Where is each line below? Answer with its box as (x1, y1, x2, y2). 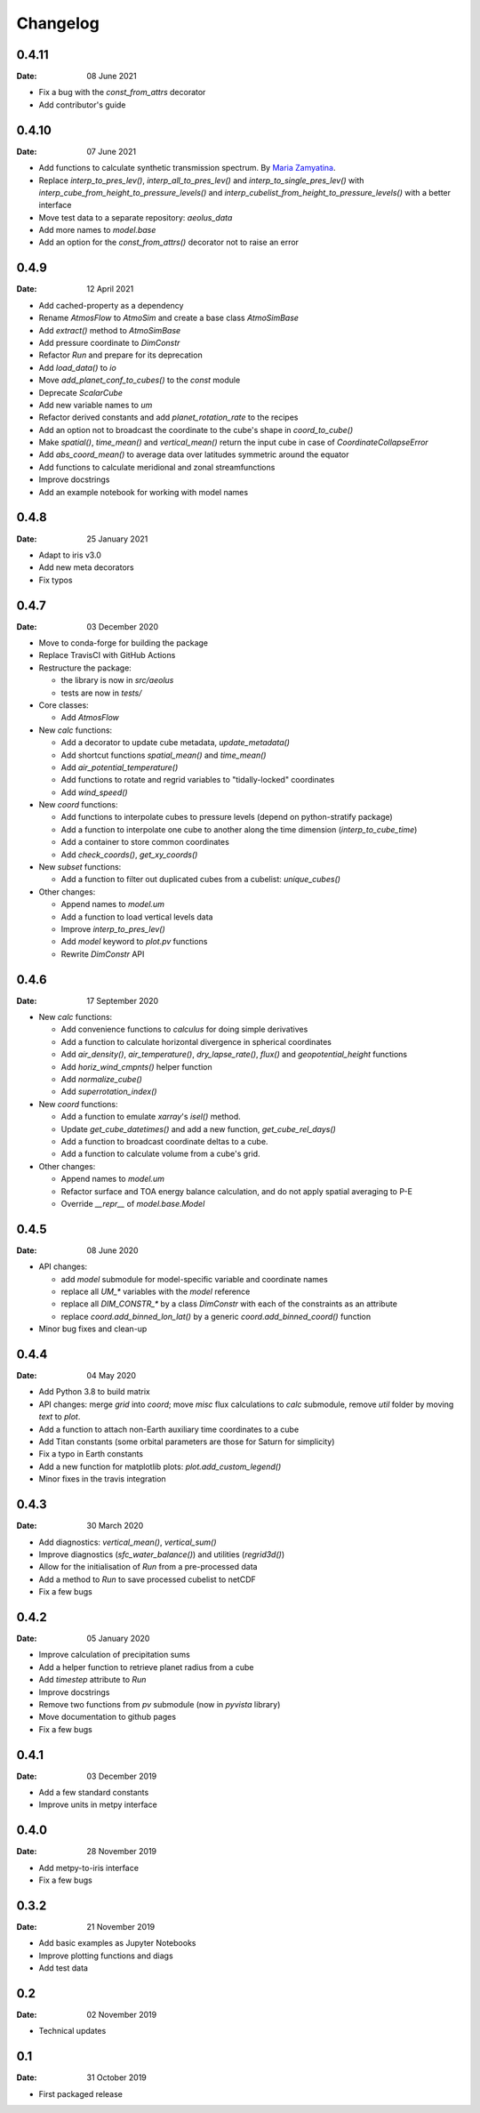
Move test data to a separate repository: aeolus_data (38, 212, 233, 222)
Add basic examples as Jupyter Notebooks (38, 1938, 196, 1948)
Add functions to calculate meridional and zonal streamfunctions (38, 462, 276, 472)
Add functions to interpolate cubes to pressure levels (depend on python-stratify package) (60, 812, 393, 823)
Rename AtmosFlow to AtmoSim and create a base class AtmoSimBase (38, 312, 300, 324)
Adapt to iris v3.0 (38, 550, 102, 560)
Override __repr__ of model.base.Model (60, 1198, 205, 1209)
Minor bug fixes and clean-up (38, 1323, 148, 1334)
